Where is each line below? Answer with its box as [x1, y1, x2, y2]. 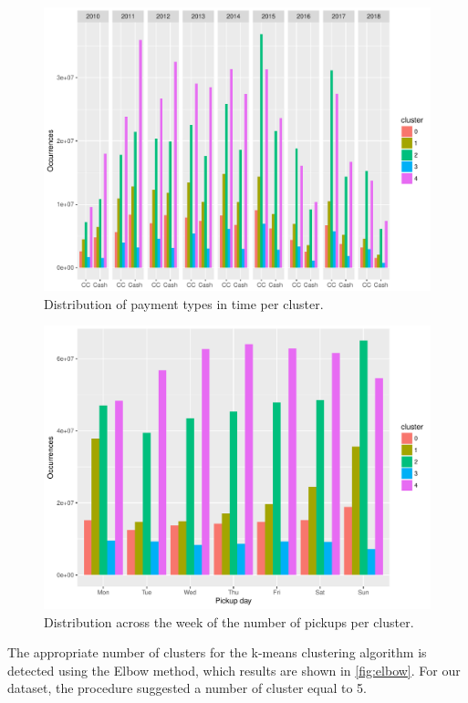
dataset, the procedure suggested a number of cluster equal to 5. [7, 678, 368, 698]
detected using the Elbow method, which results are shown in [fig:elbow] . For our [7, 660, 461, 679]
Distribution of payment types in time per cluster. [44, 294, 324, 313]
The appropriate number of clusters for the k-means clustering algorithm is [7, 643, 427, 662]
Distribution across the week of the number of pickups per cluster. [44, 612, 414, 631]
